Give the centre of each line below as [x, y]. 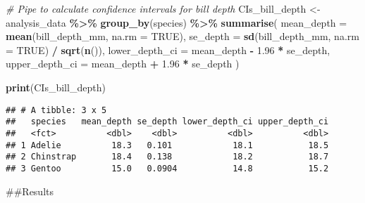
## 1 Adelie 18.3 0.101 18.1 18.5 [167, 145]
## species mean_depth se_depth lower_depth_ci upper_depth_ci [167, 122]
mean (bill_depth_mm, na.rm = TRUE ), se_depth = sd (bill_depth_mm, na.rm [182, 36]
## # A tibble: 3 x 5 [56, 110]
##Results [30, 191]
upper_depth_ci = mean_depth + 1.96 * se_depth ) [123, 64]
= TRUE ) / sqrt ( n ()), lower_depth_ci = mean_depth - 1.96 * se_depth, [168, 50]
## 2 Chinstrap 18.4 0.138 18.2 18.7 [167, 157]
